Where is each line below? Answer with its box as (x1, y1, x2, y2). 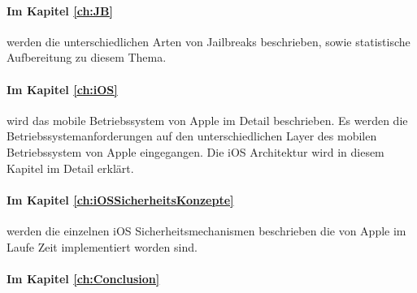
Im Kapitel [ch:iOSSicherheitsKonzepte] (7, 191, 234, 208)
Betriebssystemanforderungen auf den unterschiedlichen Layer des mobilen (7, 127, 377, 144)
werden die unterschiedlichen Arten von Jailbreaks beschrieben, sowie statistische (7, 32, 410, 50)
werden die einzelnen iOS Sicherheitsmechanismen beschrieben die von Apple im (7, 222, 406, 239)
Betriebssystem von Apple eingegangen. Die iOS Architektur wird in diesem (7, 143, 384, 160)
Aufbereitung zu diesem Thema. (7, 49, 167, 66)
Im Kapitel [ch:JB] (7, 2, 114, 19)
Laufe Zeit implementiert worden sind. (7, 238, 198, 255)
